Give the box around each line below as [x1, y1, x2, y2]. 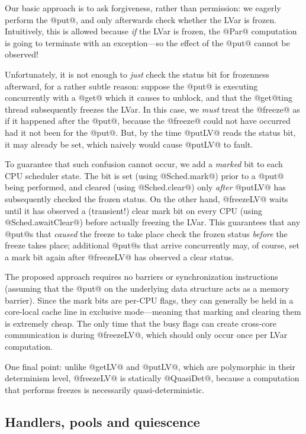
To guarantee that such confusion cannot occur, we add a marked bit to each [5, 158, 283, 170]
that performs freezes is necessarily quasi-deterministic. [5, 383, 205, 395]
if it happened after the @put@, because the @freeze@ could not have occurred [5, 114, 291, 127]
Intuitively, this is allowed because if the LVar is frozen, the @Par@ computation [5, 25, 297, 37]
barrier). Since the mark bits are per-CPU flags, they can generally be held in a [5, 293, 294, 306]
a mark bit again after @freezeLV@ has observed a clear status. [5, 250, 234, 263]
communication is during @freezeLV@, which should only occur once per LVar [5, 328, 288, 341]
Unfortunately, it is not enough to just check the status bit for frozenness [5, 68, 270, 80]
